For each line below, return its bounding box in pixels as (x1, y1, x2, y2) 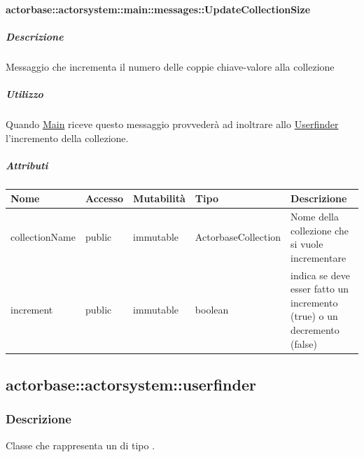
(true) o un (290, 309, 338, 323)
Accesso (85, 191, 124, 206)
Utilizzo (6, 86, 43, 101)
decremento (290, 323, 339, 337)
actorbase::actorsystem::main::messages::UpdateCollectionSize (6, 1, 311, 16)
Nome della (290, 209, 339, 223)
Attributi (6, 157, 48, 172)
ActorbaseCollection (195, 230, 281, 244)
